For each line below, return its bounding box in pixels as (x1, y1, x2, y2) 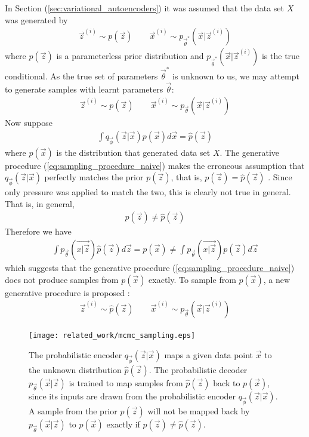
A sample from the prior (29, 405, 118, 417)
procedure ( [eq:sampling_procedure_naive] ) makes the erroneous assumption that (5, 159, 305, 171)
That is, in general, (5, 197, 75, 210)
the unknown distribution (29, 363, 122, 376)
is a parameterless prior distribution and (56, 50, 204, 62)
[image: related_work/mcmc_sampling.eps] (29, 331, 196, 340)
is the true (261, 50, 300, 62)
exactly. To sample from (149, 273, 236, 285)
